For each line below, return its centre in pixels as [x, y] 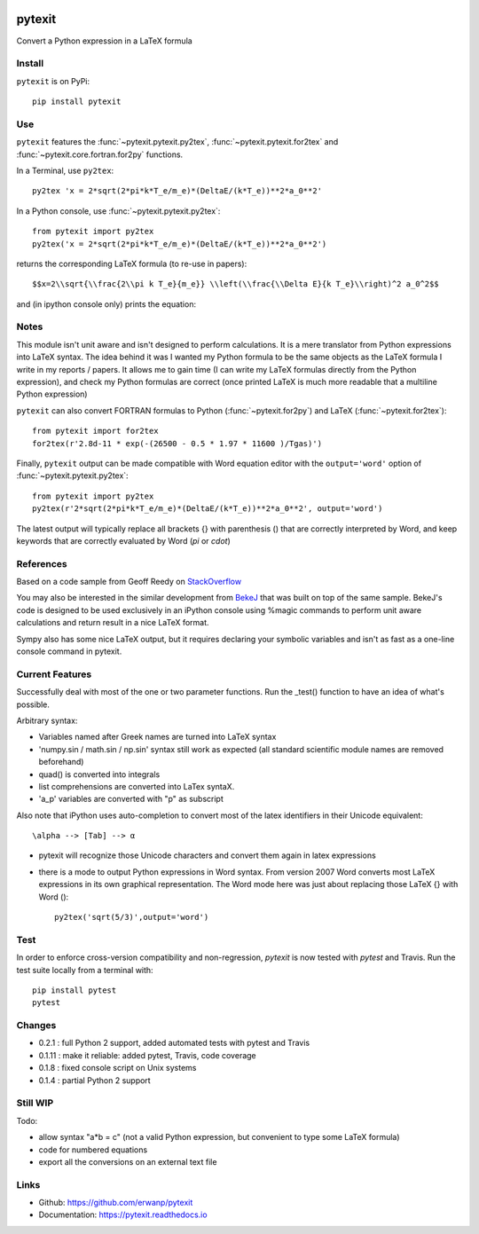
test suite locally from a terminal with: [85, 970]
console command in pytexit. [69, 651]
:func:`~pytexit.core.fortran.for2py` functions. [100, 154]
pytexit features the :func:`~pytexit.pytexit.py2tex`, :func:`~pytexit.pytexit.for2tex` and [177, 142]
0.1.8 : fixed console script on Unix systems [118, 1068]
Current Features [54, 674]
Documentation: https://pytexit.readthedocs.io [123, 1214]
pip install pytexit [77, 102]
